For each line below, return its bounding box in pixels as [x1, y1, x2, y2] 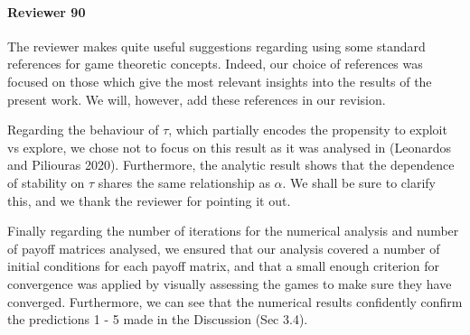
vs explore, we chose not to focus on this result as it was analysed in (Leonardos [7, 137, 451, 156]
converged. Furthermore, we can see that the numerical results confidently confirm [7, 292, 463, 311]
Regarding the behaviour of [7, 120, 159, 139]
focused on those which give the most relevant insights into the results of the [7, 71, 432, 90]
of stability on [7, 172, 85, 191]
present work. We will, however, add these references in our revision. [7, 89, 386, 108]
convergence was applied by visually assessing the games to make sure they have [7, 274, 452, 293]
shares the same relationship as [98, 172, 270, 191]
